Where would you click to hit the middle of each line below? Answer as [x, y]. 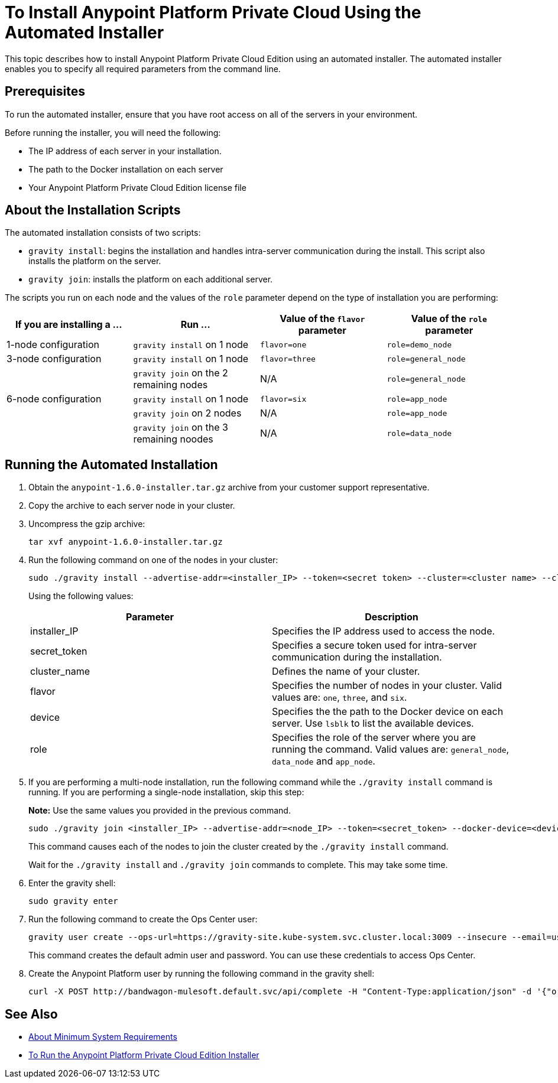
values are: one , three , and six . [340, 697]
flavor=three [288, 359]
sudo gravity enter [73, 901]
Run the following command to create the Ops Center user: [143, 919]
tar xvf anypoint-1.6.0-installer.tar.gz [126, 542]
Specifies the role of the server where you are [374, 738]
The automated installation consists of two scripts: [103, 233]
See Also [31, 1014]
